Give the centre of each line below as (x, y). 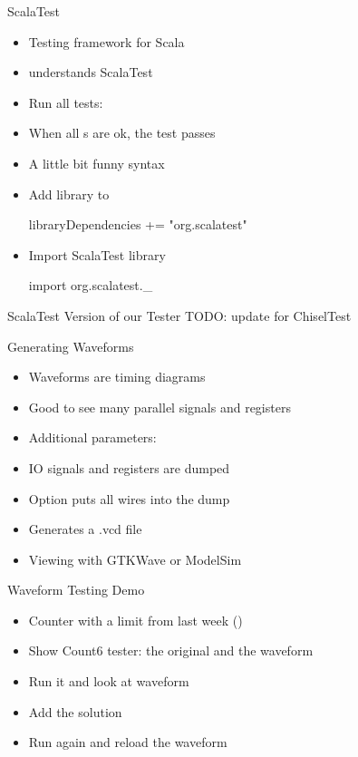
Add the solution (75, 711)
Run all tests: (66, 102)
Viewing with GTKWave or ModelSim (135, 559)
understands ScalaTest (91, 72)
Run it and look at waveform (109, 681)
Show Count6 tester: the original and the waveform (171, 650)
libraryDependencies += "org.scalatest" (138, 224)
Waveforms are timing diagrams (117, 377)
